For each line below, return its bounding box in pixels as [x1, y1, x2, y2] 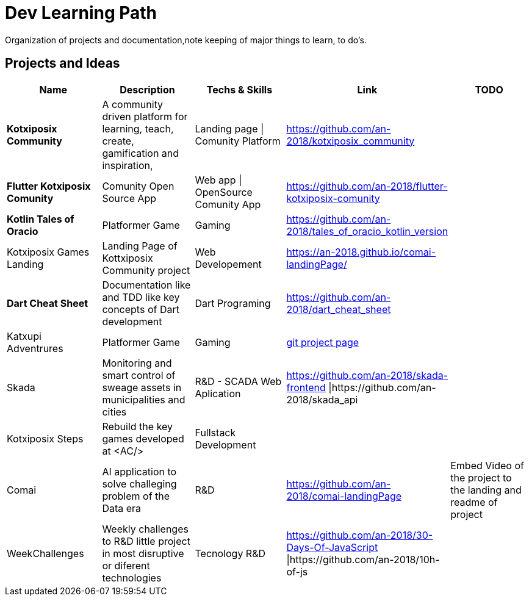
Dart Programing [195, 297, 271, 309]
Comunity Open [102, 179, 175, 192]
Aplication [195, 387, 241, 400]
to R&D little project [102, 534, 190, 547]
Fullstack [195, 426, 236, 439]
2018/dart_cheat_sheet [286, 303, 391, 315]
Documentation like [102, 278, 191, 291]
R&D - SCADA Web [195, 375, 282, 387]
